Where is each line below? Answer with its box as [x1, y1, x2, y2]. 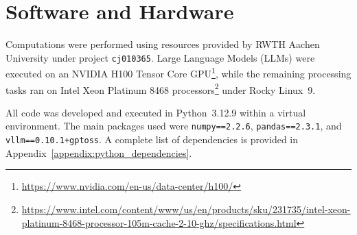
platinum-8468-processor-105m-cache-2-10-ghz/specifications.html [21, 215, 297, 230]
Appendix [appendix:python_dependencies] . [5, 145, 192, 160]
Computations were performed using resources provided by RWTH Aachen [5, 37, 320, 51]
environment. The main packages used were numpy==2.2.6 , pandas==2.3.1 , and [5, 119, 342, 133]
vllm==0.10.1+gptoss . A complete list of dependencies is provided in [5, 132, 299, 147]
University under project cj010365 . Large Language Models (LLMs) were [5, 50, 315, 64]
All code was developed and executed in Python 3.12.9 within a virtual [5, 105, 306, 119]
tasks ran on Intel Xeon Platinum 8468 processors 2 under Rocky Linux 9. [5, 80, 316, 97]
